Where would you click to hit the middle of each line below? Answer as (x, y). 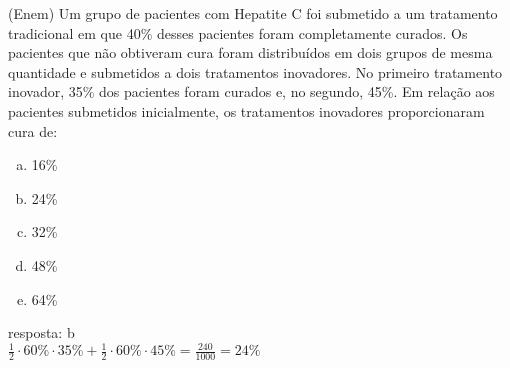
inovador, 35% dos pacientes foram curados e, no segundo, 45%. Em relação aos (251, 91)
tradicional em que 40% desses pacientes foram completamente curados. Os (238, 32)
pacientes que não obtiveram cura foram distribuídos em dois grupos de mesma (250, 52)
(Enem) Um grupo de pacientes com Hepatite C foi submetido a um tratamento (253, 13)
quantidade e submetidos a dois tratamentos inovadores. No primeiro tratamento (255, 71)
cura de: (33, 130)
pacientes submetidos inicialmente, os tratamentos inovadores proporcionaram (246, 110)
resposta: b (41, 332)
